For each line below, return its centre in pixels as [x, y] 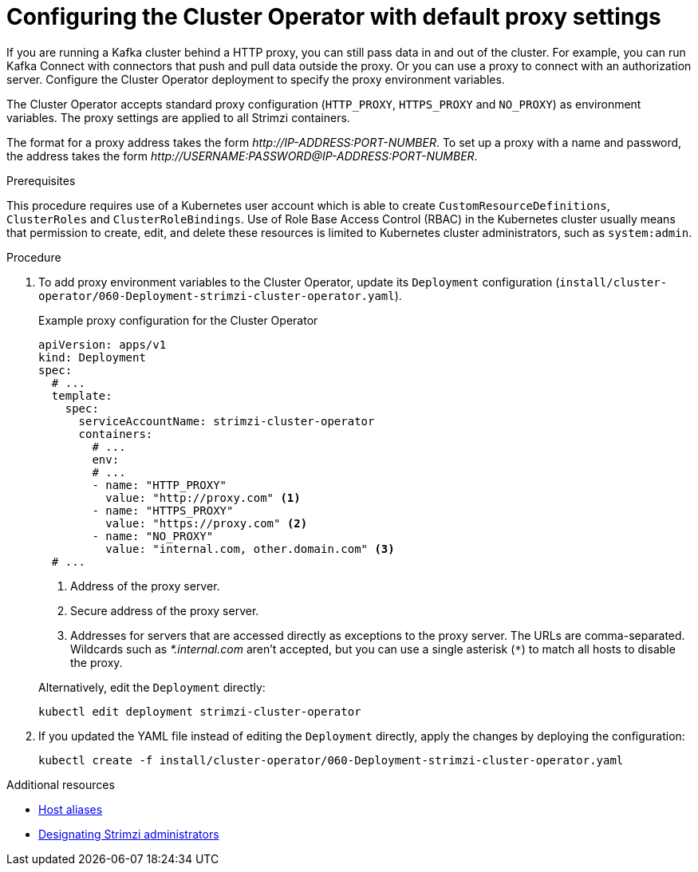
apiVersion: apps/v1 [103, 344]
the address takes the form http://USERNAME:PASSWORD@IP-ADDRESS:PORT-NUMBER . [242, 156]
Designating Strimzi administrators [129, 834]
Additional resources [61, 784]
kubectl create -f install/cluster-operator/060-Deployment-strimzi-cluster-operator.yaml [331, 760]
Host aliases [71, 809]
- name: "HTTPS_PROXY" [163, 510]
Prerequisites [41, 180]
